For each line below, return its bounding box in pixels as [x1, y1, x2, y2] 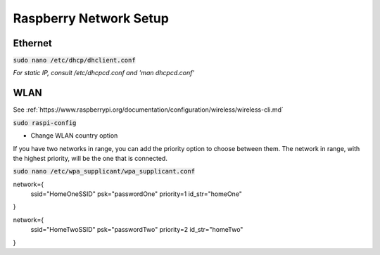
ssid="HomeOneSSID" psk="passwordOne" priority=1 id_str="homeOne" [30, 190, 243, 198]
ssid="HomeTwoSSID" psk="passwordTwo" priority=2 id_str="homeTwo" [30, 225, 243, 234]
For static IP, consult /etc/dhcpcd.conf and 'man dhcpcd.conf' [13, 69, 195, 77]
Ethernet [13, 37, 53, 49]
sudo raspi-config [13, 119, 77, 126]
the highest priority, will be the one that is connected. [13, 154, 168, 162]
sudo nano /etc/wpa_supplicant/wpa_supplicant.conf [13, 167, 196, 176]
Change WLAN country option [30, 131, 118, 140]
